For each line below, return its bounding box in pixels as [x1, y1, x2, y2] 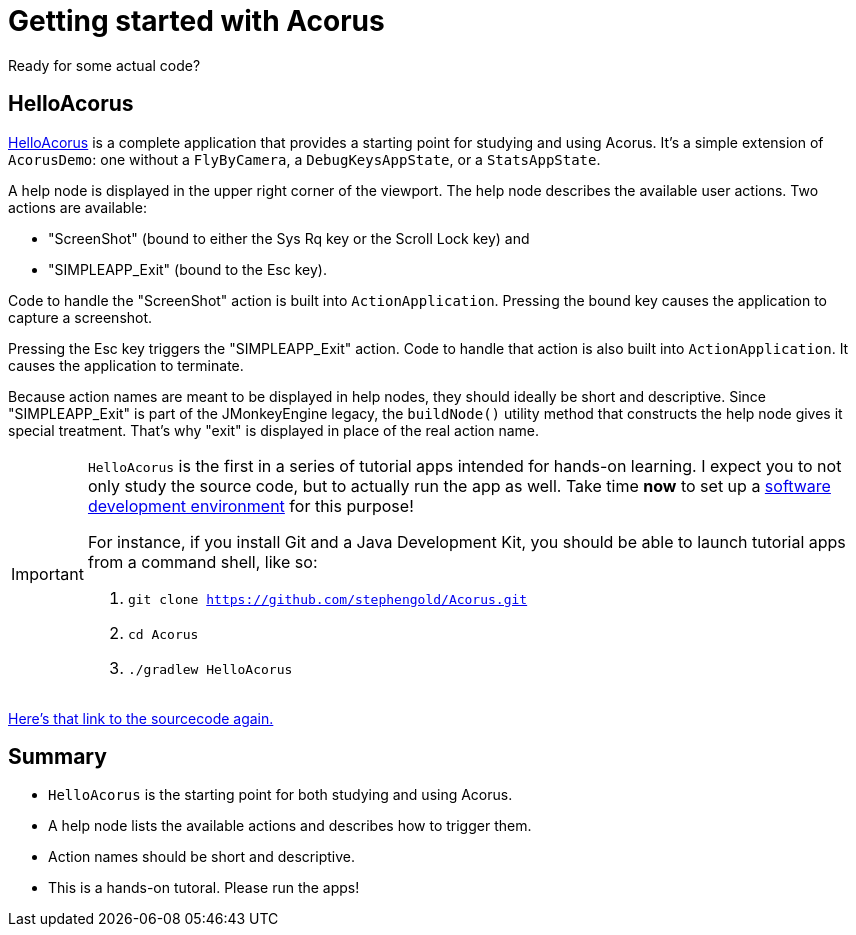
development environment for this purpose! [87, 495, 414, 516]
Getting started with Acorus [8, 4, 385, 38]
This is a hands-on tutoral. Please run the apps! [48, 879, 360, 897]
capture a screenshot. [8, 308, 153, 326]
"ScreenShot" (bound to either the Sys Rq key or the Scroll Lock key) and [48, 229, 530, 247]
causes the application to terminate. [8, 356, 244, 374]
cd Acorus [127, 626, 199, 642]
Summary [8, 744, 107, 770]
